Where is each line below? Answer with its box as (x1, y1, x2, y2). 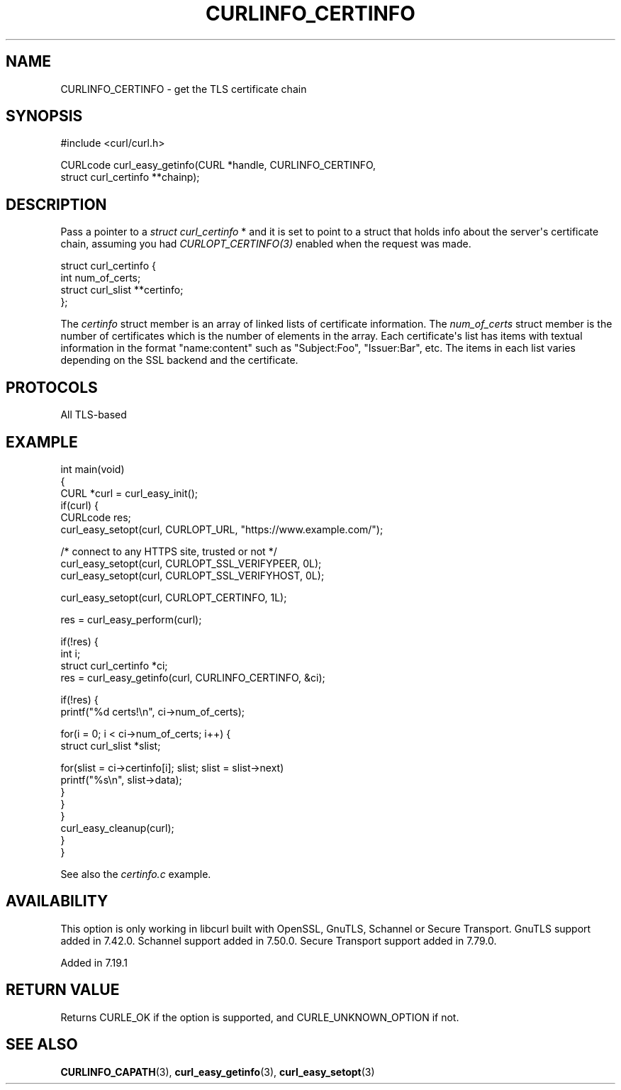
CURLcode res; (60, 511, 131, 523)
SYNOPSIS (6, 107, 83, 126)
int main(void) (60, 462, 125, 475)
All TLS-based (60, 408, 127, 421)
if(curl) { (60, 499, 99, 511)
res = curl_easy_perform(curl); (60, 613, 202, 625)
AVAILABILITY (6, 892, 108, 911)
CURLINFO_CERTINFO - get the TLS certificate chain (60, 82, 307, 95)
